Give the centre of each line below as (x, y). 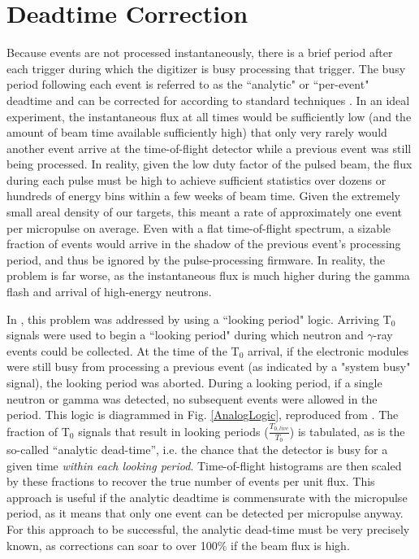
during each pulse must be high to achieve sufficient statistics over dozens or (197, 179)
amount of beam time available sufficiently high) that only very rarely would (197, 132)
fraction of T (38, 431)
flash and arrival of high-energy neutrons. (109, 292)
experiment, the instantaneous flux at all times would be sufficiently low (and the (209, 116)
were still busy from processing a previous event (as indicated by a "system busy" (209, 367)
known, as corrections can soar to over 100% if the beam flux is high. (178, 545)
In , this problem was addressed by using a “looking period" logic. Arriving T (199, 319)
